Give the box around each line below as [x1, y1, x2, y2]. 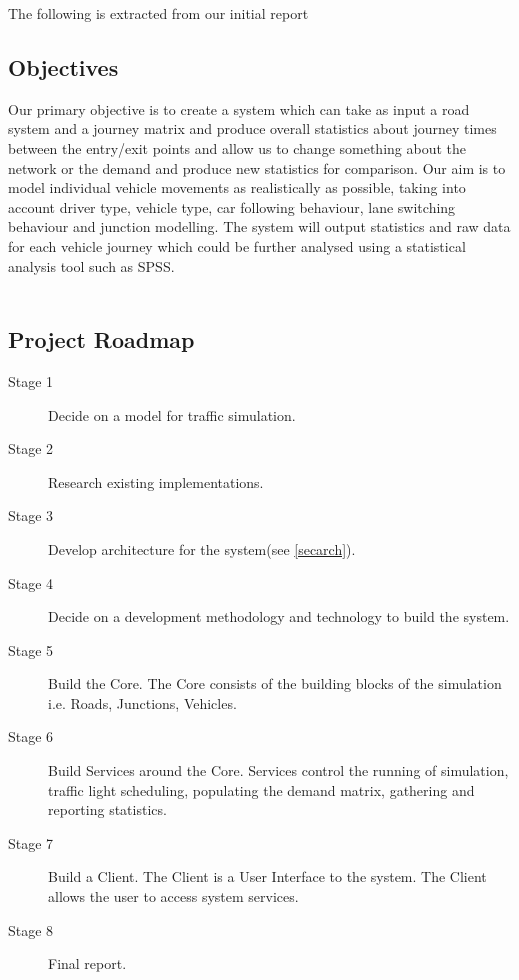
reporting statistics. [48, 799, 167, 820]
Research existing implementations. [48, 471, 264, 492]
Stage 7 [8, 832, 54, 853]
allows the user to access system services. [48, 886, 299, 907]
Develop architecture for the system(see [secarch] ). [48, 538, 356, 559]
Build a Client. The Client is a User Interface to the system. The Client [48, 866, 487, 887]
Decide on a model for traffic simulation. [48, 404, 296, 425]
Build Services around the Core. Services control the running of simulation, [48, 760, 509, 781]
